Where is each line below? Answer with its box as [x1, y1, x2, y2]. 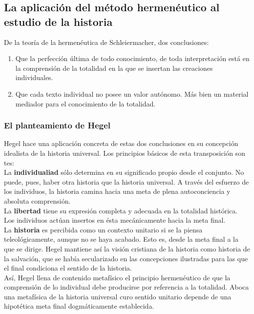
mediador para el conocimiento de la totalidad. [15, 98, 156, 108]
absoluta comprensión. [4, 195, 71, 206]
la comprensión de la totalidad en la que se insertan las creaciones [15, 63, 213, 73]
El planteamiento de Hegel [4, 119, 111, 131]
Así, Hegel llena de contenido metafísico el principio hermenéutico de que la [4, 272, 231, 282]
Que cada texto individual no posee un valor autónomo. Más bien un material [15, 88, 249, 99]
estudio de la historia [4, 14, 113, 29]
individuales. [15, 72, 53, 83]
